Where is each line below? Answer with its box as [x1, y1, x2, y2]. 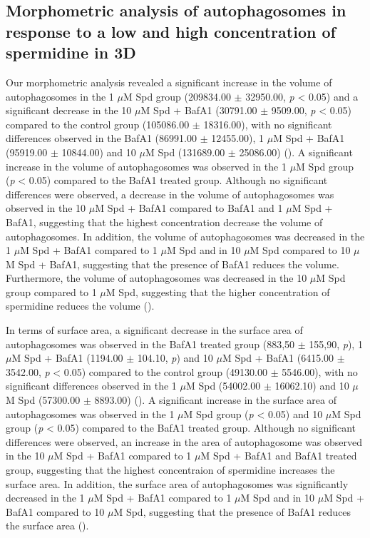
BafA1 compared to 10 [6, 504, 105, 519]
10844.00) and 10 [61, 144, 136, 159]
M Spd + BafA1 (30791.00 [140, 103, 257, 118]
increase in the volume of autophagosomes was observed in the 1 [6, 158, 287, 173]
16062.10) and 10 [274, 378, 349, 393]
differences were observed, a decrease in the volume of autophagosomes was [6, 186, 334, 201]
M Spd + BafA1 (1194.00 [11, 350, 123, 365]
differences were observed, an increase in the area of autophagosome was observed [6, 434, 362, 449]
